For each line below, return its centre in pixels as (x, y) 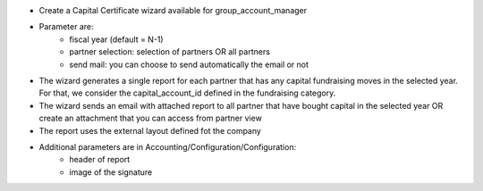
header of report (100, 160)
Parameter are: (66, 27)
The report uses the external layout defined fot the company (150, 130)
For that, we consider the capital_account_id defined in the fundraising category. (187, 93)
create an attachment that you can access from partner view (151, 118)
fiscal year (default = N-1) (117, 39)
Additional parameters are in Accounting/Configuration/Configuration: (168, 146)
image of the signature (111, 172)
